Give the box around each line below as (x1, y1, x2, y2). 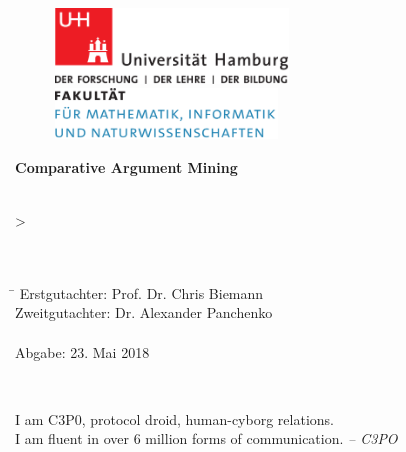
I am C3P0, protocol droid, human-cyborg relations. (15, 408, 334, 429)
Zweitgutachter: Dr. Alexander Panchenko (15, 302, 273, 323)
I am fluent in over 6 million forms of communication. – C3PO (15, 428, 398, 449)
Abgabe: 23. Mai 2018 (15, 341, 150, 362)
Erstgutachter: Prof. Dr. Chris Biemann (19, 282, 264, 303)
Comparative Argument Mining (15, 156, 238, 177)
